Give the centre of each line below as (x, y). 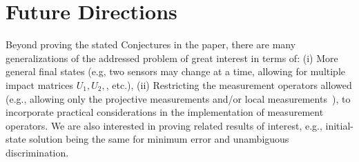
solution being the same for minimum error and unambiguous (159, 139)
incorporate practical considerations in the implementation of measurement (165, 112)
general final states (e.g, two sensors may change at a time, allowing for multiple (176, 71)
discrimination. (37, 152)
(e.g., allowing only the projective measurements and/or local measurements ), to (178, 98)
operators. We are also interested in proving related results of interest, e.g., (164, 125)
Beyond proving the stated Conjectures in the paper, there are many (151, 44)
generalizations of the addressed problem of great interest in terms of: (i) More (172, 58)
